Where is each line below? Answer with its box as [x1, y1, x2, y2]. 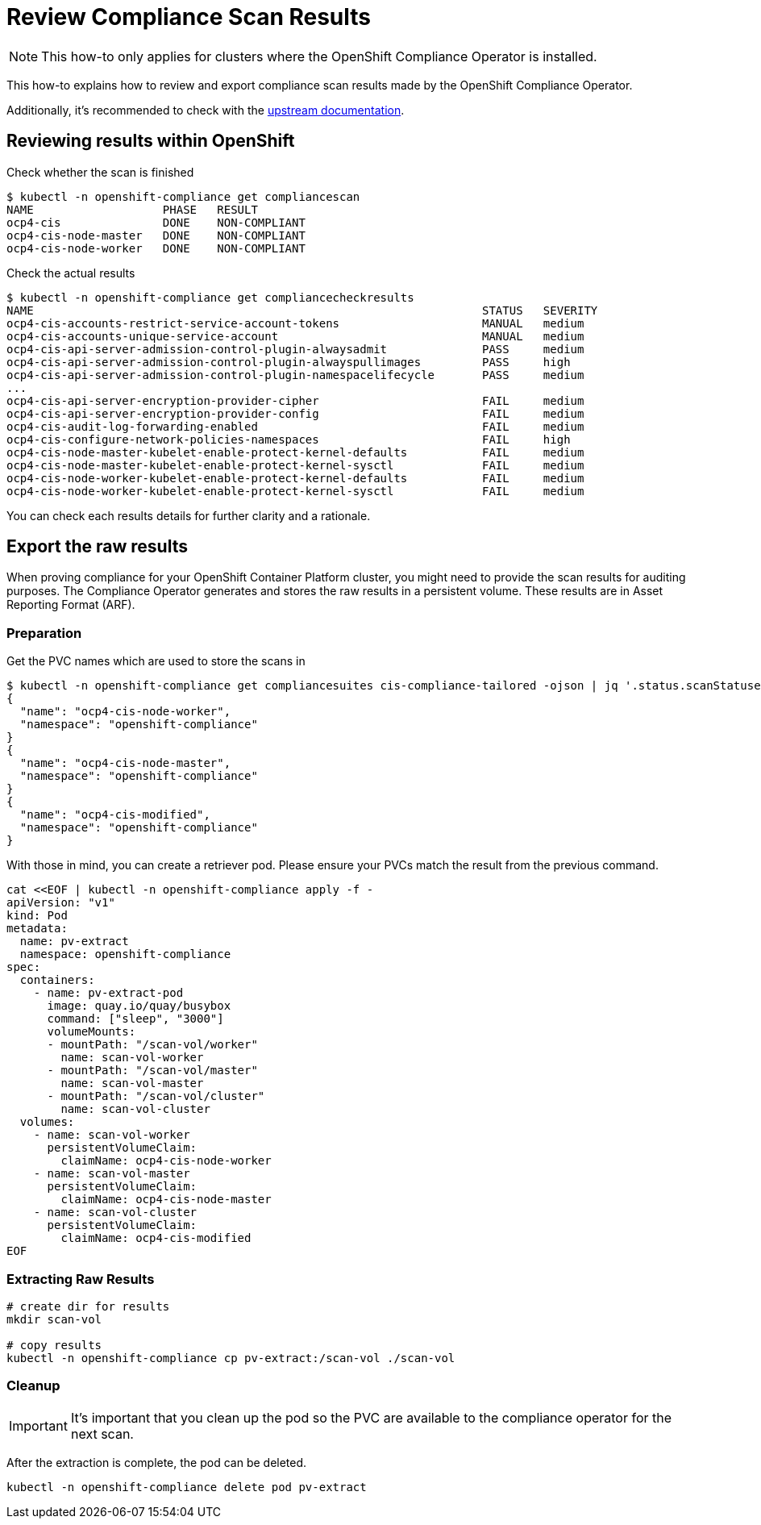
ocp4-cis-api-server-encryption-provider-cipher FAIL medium [6, 394, 584, 407]
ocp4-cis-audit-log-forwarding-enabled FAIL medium [6, 419, 584, 433]
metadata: [6, 922, 68, 935]
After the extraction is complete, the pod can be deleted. [6, 1455, 307, 1469]
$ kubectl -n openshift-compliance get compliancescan [6, 190, 360, 203]
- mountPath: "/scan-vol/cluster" [47, 1090, 265, 1103]
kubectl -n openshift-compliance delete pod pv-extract [6, 1480, 367, 1494]
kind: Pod [6, 909, 68, 923]
